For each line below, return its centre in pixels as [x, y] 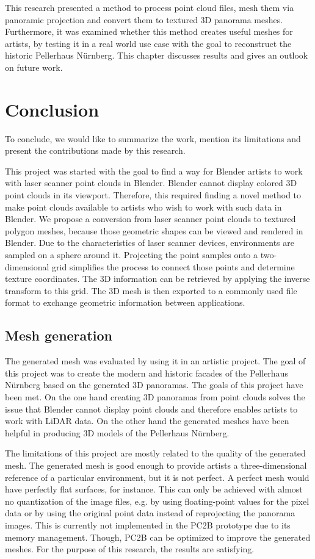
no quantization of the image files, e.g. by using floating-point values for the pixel [157, 501]
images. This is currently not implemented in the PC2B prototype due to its [148, 525]
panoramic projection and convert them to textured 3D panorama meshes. [144, 19]
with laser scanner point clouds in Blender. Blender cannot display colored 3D [151, 183]
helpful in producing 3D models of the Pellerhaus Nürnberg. [117, 432]
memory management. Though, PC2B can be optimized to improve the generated [158, 537]
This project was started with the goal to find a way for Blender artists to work [154, 171]
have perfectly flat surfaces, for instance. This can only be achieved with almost [154, 489]
